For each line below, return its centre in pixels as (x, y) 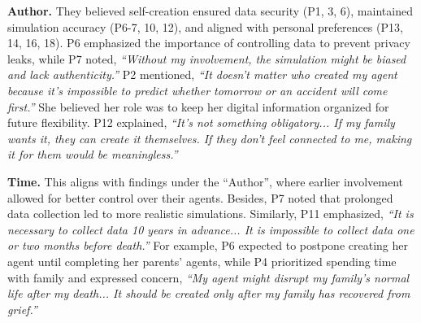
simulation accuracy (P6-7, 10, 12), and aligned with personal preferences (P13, (205, 26)
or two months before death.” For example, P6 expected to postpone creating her (208, 245)
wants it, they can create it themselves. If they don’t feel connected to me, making (210, 138)
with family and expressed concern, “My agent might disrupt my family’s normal (208, 277)
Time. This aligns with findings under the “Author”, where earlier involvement (206, 181)
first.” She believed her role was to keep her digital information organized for (198, 106)
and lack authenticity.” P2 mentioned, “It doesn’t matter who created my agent (202, 74)
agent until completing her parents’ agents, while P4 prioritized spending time (202, 261)
